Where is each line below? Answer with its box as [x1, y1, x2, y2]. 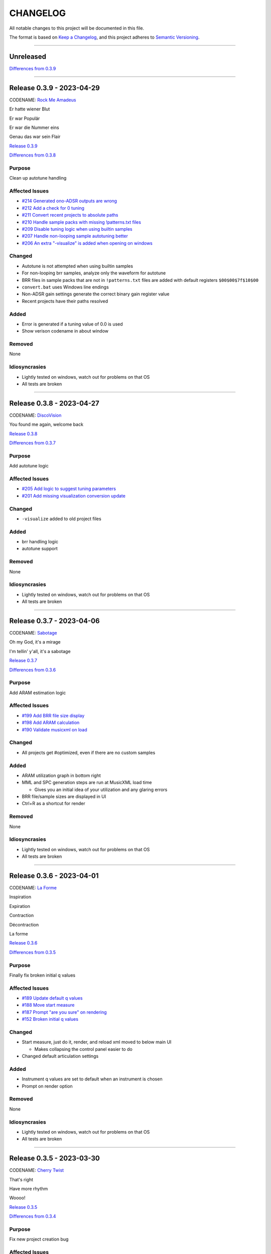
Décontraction [9, 921, 39, 927]
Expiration [9, 903, 30, 909]
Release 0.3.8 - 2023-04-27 [9, 399, 100, 407]
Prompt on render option [22, 1083, 73, 1089]
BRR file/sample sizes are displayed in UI [22, 794, 106, 800]
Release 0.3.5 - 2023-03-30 [9, 1154, 100, 1163]
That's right [9, 1176, 34, 1182]
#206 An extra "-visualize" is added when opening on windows [22, 240, 153, 246]
